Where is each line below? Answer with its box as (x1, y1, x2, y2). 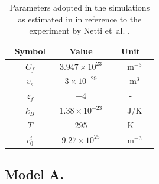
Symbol (14, 44, 46, 57)
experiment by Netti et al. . (29, 24, 130, 37)
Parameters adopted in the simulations (9, 1, 150, 13)
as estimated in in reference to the (18, 12, 142, 25)
